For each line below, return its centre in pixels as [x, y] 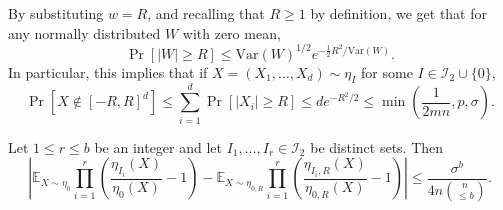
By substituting [56, 13]
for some [387, 71]
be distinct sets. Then [377, 146]
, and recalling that [206, 13]
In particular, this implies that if [108, 71]
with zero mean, [231, 32]
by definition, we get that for [398, 13]
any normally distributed [84, 32]
